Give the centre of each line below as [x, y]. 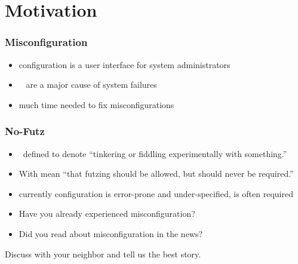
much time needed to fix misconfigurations [96, 104]
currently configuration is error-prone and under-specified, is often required [156, 193]
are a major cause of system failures [91, 85]
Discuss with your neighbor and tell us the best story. [103, 254]
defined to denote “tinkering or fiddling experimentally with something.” [155, 153]
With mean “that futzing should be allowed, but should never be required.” [156, 174]
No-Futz [25, 131]
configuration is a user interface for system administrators [125, 64]
